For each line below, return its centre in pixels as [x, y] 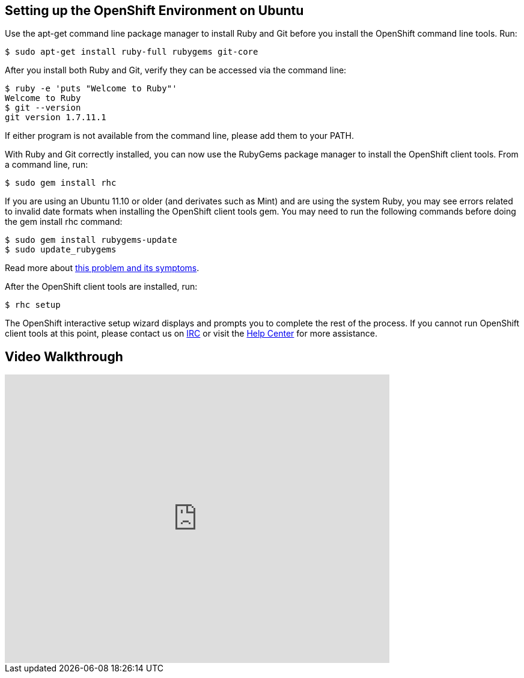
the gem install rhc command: [64, 222]
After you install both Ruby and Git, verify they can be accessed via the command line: [176, 70]
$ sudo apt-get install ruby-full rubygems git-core [132, 52]
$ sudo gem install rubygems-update [91, 240]
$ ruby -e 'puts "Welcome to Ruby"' [91, 89]
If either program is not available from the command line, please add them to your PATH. [179, 136]
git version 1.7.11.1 [56, 118]
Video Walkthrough [64, 356]
